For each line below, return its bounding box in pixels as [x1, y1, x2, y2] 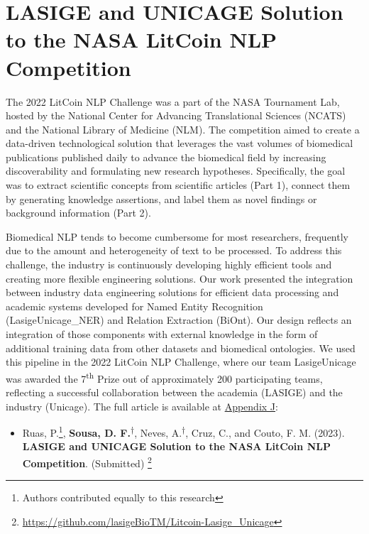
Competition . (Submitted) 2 [22, 454, 152, 470]
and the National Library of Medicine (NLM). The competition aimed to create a [6, 121, 360, 136]
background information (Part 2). [6, 205, 151, 220]
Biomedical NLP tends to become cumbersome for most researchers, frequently [6, 229, 348, 244]
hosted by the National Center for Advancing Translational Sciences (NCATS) [6, 108, 346, 123]
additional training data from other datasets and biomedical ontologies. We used [6, 340, 356, 355]
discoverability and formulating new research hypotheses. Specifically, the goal [6, 163, 346, 178]
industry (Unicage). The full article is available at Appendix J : [6, 398, 278, 413]
